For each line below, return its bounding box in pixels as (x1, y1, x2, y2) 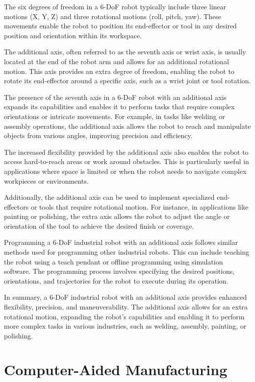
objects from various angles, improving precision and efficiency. (4, 130, 193, 141)
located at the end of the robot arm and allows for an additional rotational (4, 56, 229, 66)
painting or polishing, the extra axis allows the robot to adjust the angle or (4, 211, 230, 221)
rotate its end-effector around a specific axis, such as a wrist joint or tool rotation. (4, 75, 251, 86)
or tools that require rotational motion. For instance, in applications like (30, 201, 249, 212)
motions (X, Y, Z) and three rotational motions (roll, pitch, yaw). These (4, 11, 221, 21)
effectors (4, 201, 29, 212)
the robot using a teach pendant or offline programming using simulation (4, 256, 223, 266)
